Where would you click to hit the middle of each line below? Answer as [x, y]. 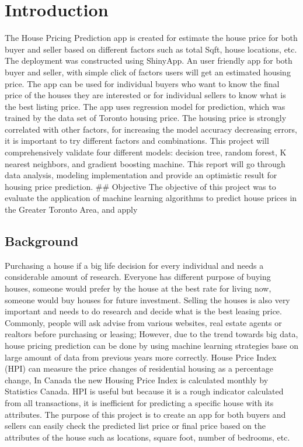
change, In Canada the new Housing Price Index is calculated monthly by [137, 380]
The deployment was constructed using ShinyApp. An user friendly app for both [149, 60]
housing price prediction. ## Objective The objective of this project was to [140, 186]
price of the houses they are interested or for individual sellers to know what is [145, 95]
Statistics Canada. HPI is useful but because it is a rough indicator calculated [144, 391]
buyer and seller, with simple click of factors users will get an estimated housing [148, 72]
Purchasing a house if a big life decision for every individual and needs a [134, 265]
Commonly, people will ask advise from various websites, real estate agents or [143, 322]
